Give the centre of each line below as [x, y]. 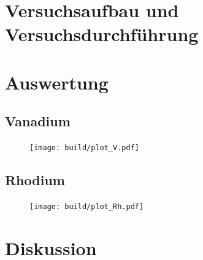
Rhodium [35, 180]
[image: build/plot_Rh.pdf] [87, 207]
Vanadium [38, 121]
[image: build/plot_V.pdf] [84, 148]
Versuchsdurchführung [102, 34]
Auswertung [57, 82]
